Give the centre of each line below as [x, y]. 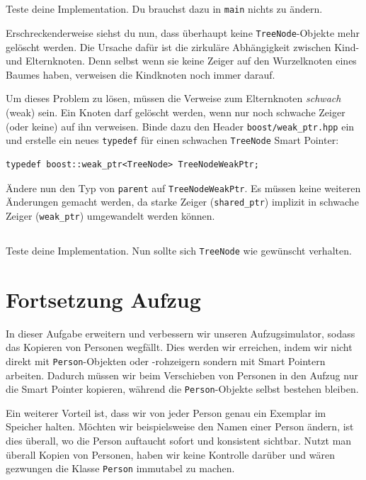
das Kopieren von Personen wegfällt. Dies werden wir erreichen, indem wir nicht [179, 347]
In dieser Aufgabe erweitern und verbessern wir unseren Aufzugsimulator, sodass [181, 333]
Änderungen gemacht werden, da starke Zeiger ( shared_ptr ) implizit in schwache [182, 202]
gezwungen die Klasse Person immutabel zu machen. [120, 468]
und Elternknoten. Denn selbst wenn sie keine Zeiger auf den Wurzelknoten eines [181, 61]
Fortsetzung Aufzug [103, 299]
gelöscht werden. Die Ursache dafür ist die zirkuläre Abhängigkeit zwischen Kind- [183, 46]
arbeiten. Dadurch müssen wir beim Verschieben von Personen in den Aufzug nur [182, 375]
